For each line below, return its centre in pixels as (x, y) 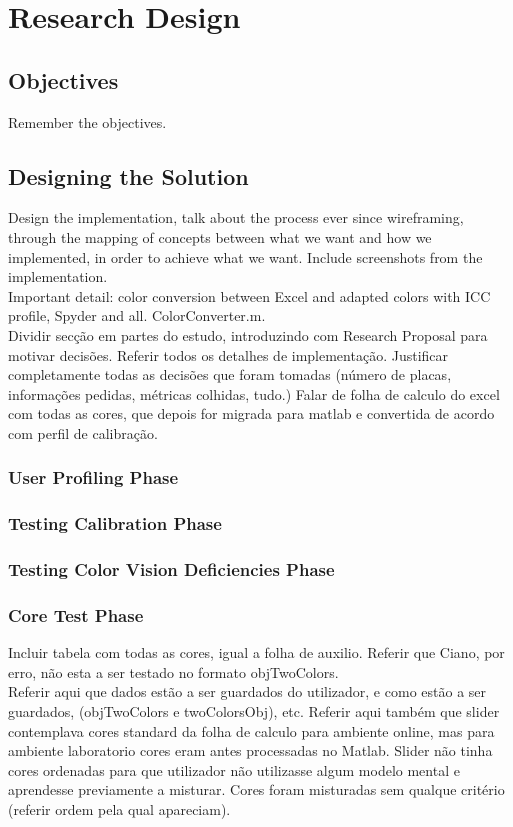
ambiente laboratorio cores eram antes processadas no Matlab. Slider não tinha (250, 750)
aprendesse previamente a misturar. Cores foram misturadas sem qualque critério (256, 789)
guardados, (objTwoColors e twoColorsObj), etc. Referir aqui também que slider (254, 711)
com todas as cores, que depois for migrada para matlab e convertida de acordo (251, 413)
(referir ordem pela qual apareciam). (119, 809)
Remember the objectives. (87, 121)
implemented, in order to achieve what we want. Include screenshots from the (245, 256)
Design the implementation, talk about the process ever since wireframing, (236, 217)
